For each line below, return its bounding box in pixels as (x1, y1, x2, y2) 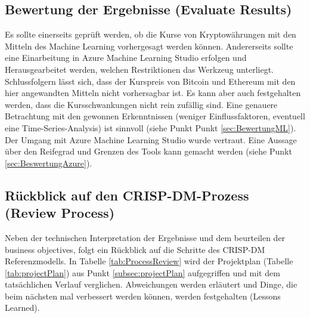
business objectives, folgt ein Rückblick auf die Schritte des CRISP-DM (5, 243, 265, 255)
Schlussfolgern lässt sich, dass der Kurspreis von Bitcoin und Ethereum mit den (5, 75, 296, 87)
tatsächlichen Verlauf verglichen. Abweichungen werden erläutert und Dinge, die (5, 278, 297, 291)
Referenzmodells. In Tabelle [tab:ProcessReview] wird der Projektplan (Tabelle (5, 255, 293, 267)
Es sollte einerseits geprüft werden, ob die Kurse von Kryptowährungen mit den (5, 28, 296, 41)
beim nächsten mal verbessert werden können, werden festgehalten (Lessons (5, 289, 281, 302)
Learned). (5, 301, 40, 314)
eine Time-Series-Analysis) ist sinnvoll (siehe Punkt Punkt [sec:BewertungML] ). (5, 121, 296, 134)
